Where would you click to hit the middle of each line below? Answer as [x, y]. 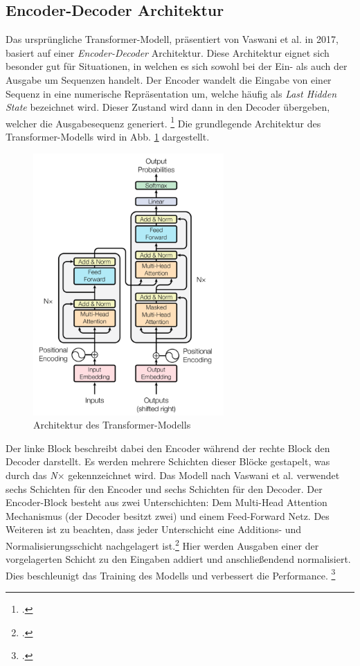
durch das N [31, 475]
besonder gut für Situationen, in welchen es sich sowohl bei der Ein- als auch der [177, 66]
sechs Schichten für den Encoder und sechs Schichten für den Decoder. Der [164, 488]
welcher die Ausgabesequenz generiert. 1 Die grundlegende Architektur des [163, 122]
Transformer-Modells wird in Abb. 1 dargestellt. [108, 137]
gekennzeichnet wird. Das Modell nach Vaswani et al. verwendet [204, 475]
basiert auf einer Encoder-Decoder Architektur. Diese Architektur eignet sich [168, 52]
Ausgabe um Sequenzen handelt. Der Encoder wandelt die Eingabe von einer [169, 79]
